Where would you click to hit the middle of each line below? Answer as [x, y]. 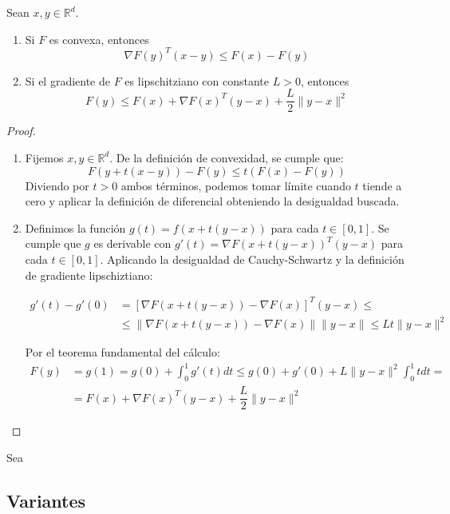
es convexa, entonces [99, 39]
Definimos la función [75, 227]
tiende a [382, 185]
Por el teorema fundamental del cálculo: [122, 352]
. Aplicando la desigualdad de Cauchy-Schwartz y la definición [252, 259]
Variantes [46, 500]
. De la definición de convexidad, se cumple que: [227, 157]
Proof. [21, 131]
